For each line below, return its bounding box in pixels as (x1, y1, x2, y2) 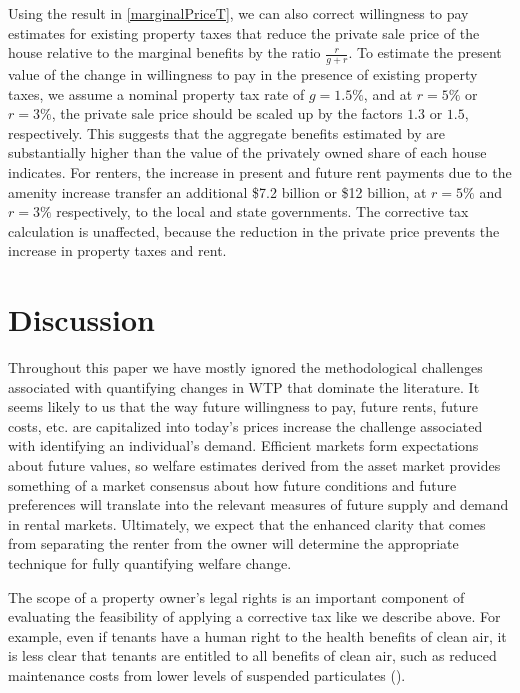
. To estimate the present (348, 42, 502, 63)
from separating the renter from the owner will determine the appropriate (8, 533, 459, 554)
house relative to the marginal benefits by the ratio (8, 42, 321, 63)
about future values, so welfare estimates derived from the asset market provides (8, 455, 501, 476)
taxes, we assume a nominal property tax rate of (8, 83, 305, 104)
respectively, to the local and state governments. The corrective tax (56, 201, 469, 222)
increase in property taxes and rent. (8, 240, 227, 261)
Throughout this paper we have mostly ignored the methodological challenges (8, 357, 483, 378)
